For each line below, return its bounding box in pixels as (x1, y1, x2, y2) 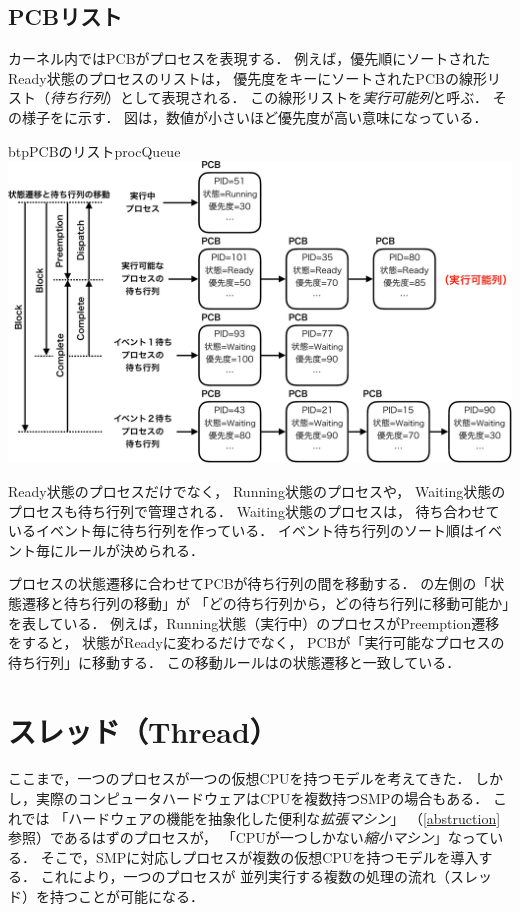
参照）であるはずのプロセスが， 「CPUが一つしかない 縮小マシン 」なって (8, 827, 490, 848)
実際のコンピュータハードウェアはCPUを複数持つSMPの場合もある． (35, 788, 489, 809)
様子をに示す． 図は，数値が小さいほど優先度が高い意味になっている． (21, 106, 488, 127)
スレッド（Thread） (8, 710, 278, 751)
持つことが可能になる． (49, 886, 204, 906)
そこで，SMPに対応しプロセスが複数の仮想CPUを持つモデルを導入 (40, 846, 479, 867)
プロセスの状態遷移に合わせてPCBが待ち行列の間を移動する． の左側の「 (8, 573, 491, 594)
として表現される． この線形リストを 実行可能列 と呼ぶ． (119, 87, 488, 108)
